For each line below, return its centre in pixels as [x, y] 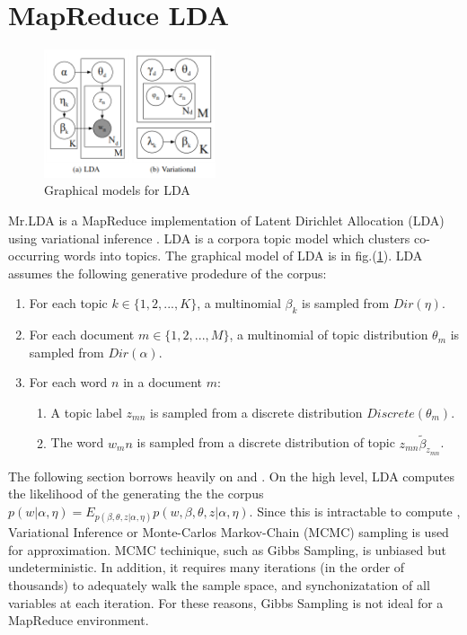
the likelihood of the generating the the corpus [136, 494]
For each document [82, 335]
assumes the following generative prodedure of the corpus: [167, 273]
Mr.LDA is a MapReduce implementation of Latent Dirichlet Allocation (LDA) [226, 220]
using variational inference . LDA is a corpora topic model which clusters [209, 238]
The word [77, 442]
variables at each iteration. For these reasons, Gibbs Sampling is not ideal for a [226, 602]
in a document [163, 382]
